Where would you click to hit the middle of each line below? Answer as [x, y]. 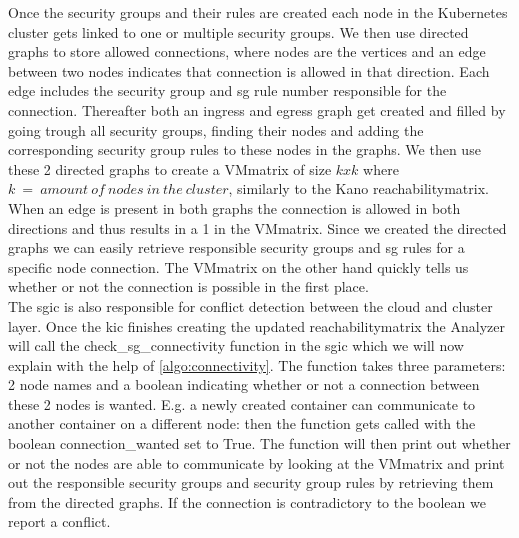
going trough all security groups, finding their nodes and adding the [216, 129]
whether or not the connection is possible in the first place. [188, 286]
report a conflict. [59, 521]
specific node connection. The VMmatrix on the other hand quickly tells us [238, 266]
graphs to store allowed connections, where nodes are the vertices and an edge [247, 51]
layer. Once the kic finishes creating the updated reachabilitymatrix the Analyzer [256, 325]
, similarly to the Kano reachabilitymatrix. [358, 188]
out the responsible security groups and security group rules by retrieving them [251, 482]
